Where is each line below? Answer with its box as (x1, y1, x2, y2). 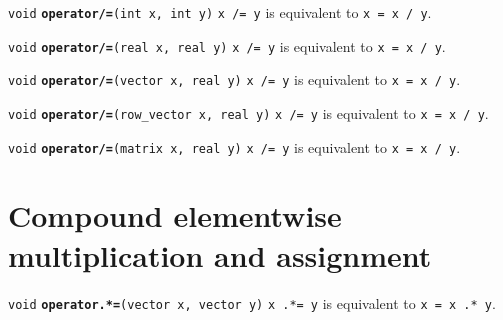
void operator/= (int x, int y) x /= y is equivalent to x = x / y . (8, 2, 432, 22)
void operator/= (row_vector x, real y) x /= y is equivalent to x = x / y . (8, 102, 489, 123)
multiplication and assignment (8, 234, 432, 275)
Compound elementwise (8, 195, 342, 236)
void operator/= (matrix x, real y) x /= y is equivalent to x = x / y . (8, 136, 461, 157)
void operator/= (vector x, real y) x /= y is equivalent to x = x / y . (8, 69, 461, 90)
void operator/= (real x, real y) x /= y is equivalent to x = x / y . (8, 35, 446, 56)
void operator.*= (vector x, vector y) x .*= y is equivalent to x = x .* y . (8, 292, 496, 313)
